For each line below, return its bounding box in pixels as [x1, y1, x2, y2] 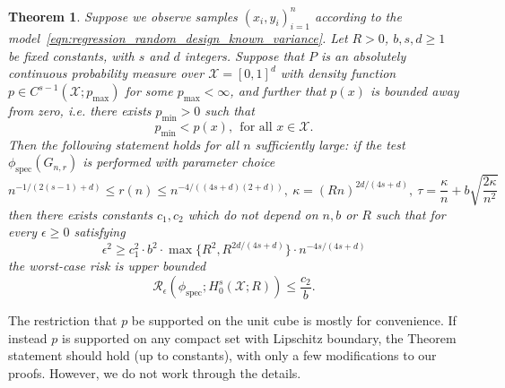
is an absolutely [321, 46, 406, 65]
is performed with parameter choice [83, 152, 275, 171]
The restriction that [8, 311, 118, 330]
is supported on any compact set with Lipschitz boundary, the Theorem [62, 328, 457, 347]
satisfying [74, 222, 126, 241]
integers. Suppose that [184, 46, 305, 65]
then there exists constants [8, 204, 152, 223]
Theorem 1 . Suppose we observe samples [8, 6, 238, 25]
